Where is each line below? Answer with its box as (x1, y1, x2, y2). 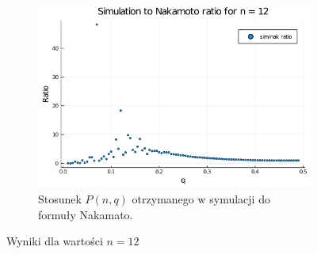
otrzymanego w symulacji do (132, 190, 270, 207)
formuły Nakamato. (38, 206, 133, 222)
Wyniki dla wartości (6, 233, 103, 249)
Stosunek (38, 190, 82, 207)
